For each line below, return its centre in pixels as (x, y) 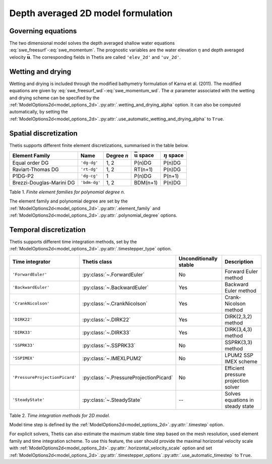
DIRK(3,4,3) (238, 329)
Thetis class (97, 261)
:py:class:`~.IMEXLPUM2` (113, 358)
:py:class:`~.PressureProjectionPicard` (128, 377)
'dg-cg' (89, 176)
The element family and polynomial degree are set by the (69, 201)
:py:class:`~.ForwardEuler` (113, 275)
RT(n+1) (144, 169)
